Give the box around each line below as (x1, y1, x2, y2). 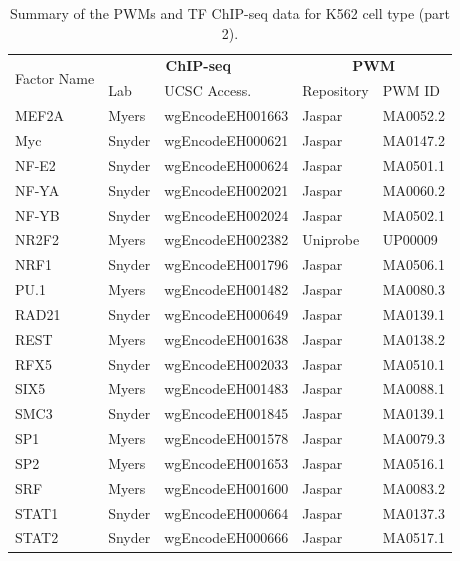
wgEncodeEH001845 (164, 403, 289, 424)
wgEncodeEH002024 (164, 204, 289, 225)
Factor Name (15, 67, 95, 88)
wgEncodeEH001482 (164, 279, 289, 300)
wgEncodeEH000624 (164, 154, 289, 175)
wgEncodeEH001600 (164, 477, 289, 498)
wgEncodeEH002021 (164, 179, 289, 200)
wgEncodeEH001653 (164, 452, 289, 473)
